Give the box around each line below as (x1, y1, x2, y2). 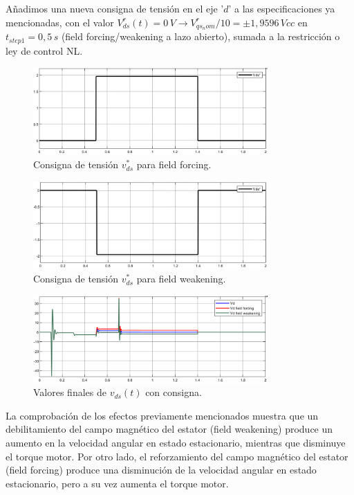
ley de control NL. (6, 43, 83, 57)
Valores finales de (33, 385, 106, 399)
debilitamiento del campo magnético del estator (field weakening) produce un (6, 422, 333, 436)
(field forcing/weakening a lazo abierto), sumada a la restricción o (61, 29, 340, 44)
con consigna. (145, 385, 202, 399)
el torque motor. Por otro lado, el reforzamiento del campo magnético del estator (6, 449, 348, 463)
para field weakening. (136, 271, 226, 286)
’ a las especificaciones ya (228, 1, 335, 15)
